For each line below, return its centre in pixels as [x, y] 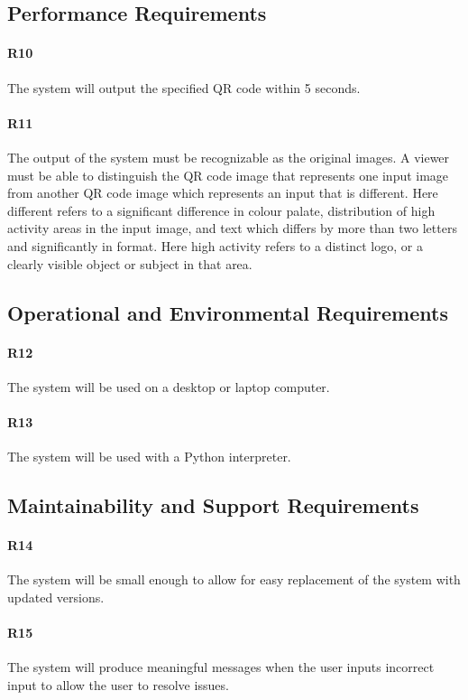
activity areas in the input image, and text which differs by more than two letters [232, 228]
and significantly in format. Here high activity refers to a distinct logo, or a [215, 245]
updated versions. [56, 597]
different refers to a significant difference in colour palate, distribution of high [221, 210]
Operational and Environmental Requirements [228, 312]
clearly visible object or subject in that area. [130, 263]
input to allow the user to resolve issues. [118, 684]
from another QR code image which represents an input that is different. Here [223, 193]
